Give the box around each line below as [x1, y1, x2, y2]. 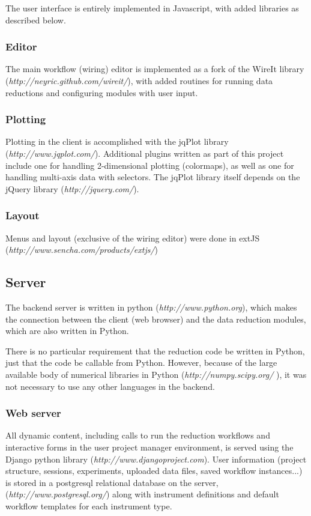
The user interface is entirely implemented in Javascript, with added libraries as [5, 2, 299, 14]
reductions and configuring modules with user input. [5, 86, 198, 99]
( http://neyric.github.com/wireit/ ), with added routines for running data [5, 74, 273, 87]
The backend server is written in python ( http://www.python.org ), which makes [5, 300, 297, 313]
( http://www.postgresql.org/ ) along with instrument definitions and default [5, 488, 279, 500]
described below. [5, 13, 66, 26]
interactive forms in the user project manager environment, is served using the [5, 440, 294, 453]
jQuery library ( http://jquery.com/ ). [5, 182, 139, 195]
